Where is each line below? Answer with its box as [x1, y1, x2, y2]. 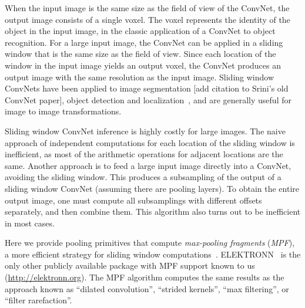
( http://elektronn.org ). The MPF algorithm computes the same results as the [5, 271, 284, 283]
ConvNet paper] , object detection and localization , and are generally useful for [5, 93, 291, 106]
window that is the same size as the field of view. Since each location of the [5, 48, 276, 60]
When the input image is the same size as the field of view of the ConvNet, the [5, 2, 290, 13]
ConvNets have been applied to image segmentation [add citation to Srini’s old [5, 82, 289, 94]
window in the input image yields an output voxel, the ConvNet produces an [5, 59, 281, 71]
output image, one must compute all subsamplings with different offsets [5, 194, 262, 206]
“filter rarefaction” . [5, 294, 72, 306]
